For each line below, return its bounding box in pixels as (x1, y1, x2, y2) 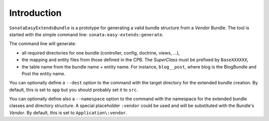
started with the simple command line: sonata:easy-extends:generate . (9, 31, 164, 37)
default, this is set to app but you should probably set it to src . (9, 87, 138, 93)
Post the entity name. (21, 70, 66, 76)
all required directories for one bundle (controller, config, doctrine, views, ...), (21, 50, 180, 56)
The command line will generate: (9, 41, 77, 47)
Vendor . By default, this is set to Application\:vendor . (9, 110, 127, 116)
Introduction (9, 7, 62, 18)
